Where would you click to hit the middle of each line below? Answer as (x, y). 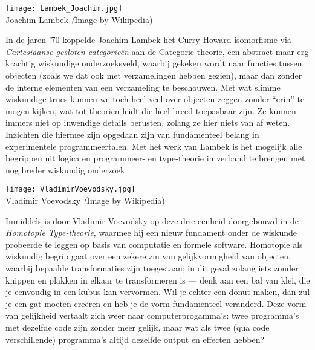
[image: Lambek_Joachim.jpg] (64, 8)
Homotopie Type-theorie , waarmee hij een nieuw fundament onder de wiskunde (151, 232)
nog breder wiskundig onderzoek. (67, 170)
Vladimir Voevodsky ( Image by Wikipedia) (85, 200)
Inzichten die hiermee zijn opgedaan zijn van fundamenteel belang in (132, 134)
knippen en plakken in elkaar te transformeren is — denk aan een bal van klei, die (158, 280)
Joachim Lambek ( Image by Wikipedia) (79, 19)
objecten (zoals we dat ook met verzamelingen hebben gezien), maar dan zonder (154, 75)
